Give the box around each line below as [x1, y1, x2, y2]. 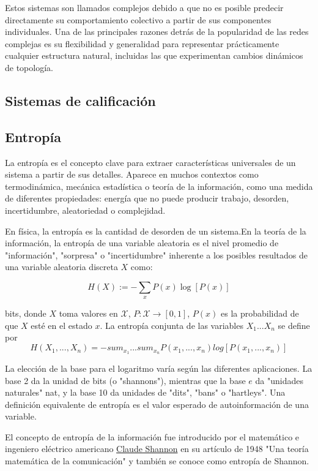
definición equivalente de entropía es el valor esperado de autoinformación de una [5, 398, 309, 410]
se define [278, 318, 310, 331]
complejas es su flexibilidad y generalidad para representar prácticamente [5, 37, 279, 50]
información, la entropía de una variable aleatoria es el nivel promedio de [5, 236, 279, 249]
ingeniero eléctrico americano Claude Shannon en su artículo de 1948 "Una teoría [5, 442, 309, 455]
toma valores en [59, 307, 118, 320]
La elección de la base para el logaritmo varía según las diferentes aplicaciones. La [5, 361, 312, 374]
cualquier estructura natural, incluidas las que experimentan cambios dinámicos [5, 49, 303, 62]
